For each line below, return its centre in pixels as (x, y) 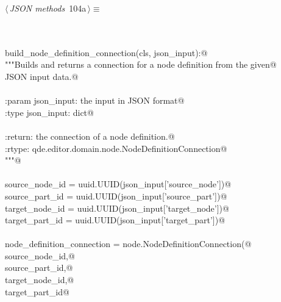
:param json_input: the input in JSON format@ (95, 100)
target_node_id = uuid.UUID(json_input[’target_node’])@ (117, 208)
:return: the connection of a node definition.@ (90, 136)
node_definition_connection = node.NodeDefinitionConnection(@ (128, 244)
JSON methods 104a (48, 8)
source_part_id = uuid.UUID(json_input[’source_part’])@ (116, 196)
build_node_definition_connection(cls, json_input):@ (106, 52)
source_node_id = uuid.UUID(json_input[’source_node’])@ (118, 184)
